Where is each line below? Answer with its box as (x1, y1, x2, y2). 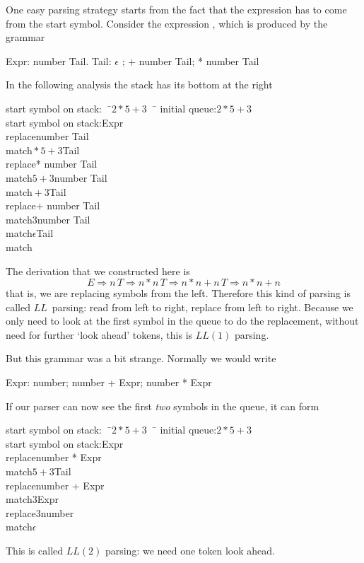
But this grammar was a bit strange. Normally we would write (6, 351, 276, 366)
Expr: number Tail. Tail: (6, 53, 112, 68)
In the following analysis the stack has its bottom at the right (6, 77, 273, 92)
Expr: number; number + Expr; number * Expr (6, 375, 212, 390)
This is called (6, 543, 64, 557)
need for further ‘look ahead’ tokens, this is (6, 327, 193, 342)
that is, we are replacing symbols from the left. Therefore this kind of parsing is (6, 286, 351, 301)
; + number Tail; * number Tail (122, 53, 259, 68)
